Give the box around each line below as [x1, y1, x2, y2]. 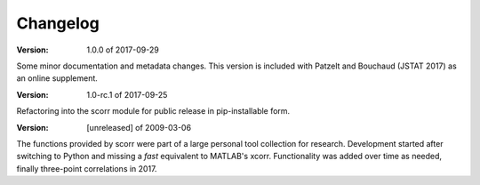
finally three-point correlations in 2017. [16, 163, 157, 173]
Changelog [16, 13, 100, 33]
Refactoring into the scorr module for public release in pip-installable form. [16, 106, 291, 117]
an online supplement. [16, 73, 98, 84]
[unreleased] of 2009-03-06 [86, 122, 191, 133]
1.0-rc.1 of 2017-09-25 [86, 89, 168, 100]
